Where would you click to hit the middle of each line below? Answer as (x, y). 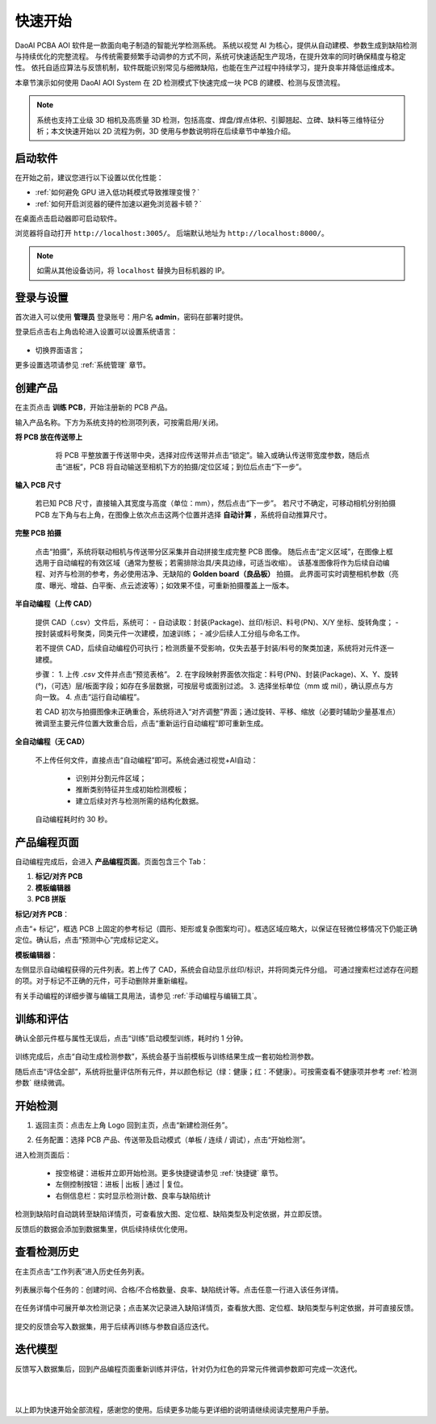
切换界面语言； (60, 350)
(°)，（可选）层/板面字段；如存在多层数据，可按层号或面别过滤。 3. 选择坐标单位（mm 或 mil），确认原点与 (211, 686)
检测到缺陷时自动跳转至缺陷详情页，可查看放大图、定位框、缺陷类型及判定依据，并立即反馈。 (170, 1214)
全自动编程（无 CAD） (52, 741)
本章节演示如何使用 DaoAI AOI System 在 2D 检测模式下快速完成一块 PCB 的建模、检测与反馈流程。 (180, 82)
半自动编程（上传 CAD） (55, 604)
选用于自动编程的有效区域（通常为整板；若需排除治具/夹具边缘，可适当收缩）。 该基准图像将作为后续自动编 (212, 563)
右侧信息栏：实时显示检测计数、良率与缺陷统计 (133, 1195)
